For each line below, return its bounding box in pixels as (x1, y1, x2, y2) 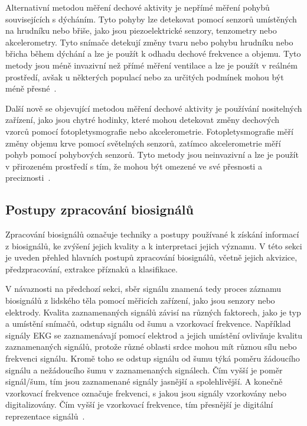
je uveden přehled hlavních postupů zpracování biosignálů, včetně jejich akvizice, (5, 251, 298, 264)
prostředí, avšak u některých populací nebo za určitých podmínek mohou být (5, 70, 284, 83)
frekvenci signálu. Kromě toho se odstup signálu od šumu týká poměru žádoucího (5, 352, 300, 365)
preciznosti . (5, 171, 51, 184)
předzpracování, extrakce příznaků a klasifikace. (5, 262, 178, 275)
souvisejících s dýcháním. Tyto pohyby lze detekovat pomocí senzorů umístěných (5, 12, 297, 25)
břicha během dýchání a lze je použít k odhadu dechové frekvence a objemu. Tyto (5, 47, 301, 60)
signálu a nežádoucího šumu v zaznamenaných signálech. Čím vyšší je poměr (5, 363, 283, 376)
